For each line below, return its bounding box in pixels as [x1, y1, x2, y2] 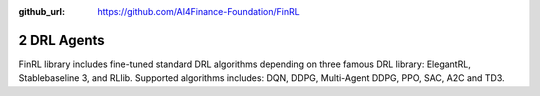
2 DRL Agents [18, 31, 105, 49]
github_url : [18, 6, 65, 17]
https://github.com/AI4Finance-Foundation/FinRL [97, 6, 300, 17]
